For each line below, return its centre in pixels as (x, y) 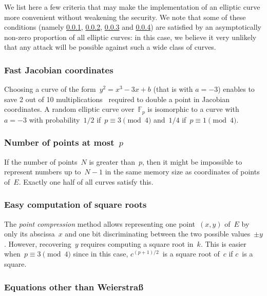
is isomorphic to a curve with (193, 109)
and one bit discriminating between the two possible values (158, 234)
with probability (54, 119)
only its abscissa (30, 234)
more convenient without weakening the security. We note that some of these (125, 17)
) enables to (236, 89)
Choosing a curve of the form (50, 89)
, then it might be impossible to (192, 161)
